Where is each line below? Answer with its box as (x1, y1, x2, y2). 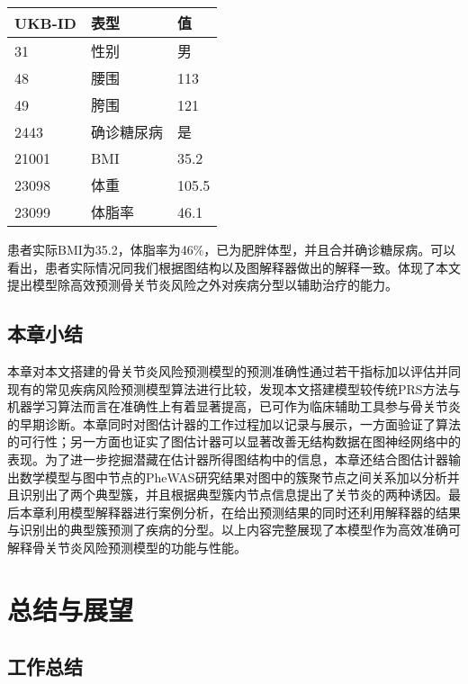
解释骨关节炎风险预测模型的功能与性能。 (7, 537, 247, 556)
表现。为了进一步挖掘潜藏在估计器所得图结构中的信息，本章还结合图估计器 (7, 449, 448, 468)
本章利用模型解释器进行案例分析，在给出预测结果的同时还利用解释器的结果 (19, 502, 461, 521)
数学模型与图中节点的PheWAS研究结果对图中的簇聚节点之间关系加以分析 (19, 467, 447, 486)
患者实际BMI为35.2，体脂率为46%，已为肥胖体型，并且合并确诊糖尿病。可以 (7, 240, 456, 258)
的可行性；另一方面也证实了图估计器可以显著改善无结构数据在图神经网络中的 (7, 432, 461, 451)
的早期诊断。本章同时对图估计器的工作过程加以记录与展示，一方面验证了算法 (7, 414, 461, 433)
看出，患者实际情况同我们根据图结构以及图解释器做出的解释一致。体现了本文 (7, 257, 461, 276)
